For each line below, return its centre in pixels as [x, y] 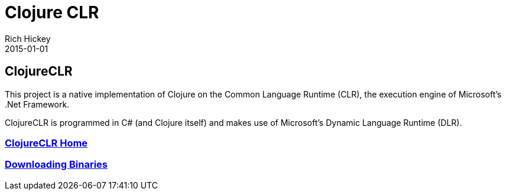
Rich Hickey [28, 38]
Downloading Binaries [56, 165]
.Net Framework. [37, 104]
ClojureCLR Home [46, 143]
